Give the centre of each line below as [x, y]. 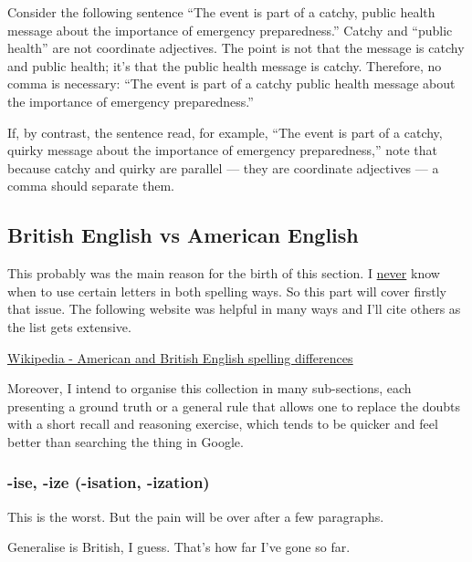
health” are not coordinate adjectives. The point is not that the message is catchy [236, 48]
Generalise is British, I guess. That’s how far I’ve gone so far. [179, 547]
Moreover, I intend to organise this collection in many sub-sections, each [210, 388]
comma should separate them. [91, 186]
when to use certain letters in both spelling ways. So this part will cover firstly [227, 291]
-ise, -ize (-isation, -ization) [109, 482]
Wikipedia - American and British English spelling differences [180, 357]
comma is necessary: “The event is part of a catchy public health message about [231, 83]
